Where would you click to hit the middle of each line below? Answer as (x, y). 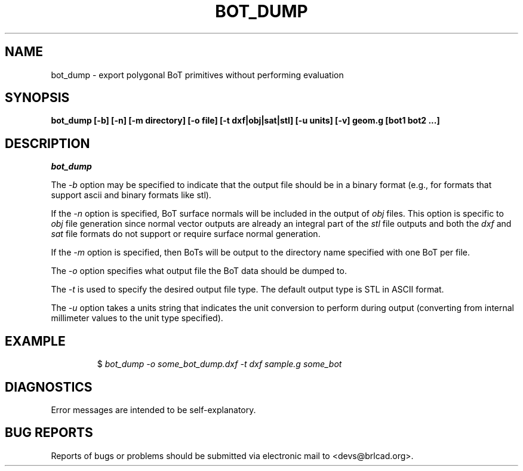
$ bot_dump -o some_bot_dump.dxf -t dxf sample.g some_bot (219, 364)
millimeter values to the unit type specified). (137, 318)
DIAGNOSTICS (49, 387)
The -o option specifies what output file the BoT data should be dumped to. (199, 271)
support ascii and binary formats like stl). (131, 195)
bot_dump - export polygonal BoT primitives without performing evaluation (197, 75)
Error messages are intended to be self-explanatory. (153, 410)
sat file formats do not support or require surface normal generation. (186, 234)
